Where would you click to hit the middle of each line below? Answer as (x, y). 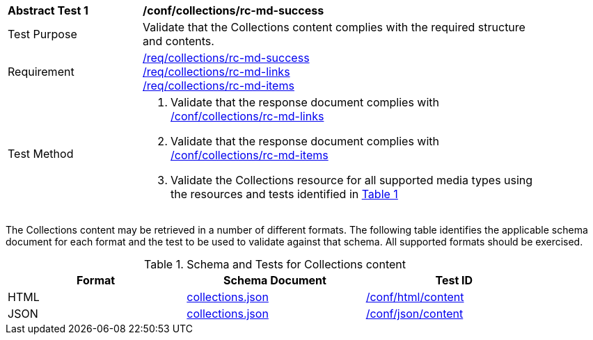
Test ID (454, 280)
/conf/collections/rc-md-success (234, 10)
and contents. (179, 41)
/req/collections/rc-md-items (219, 86)
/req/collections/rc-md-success (226, 58)
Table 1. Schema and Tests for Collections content (275, 264)
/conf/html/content (415, 297)
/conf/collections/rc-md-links (247, 116)
